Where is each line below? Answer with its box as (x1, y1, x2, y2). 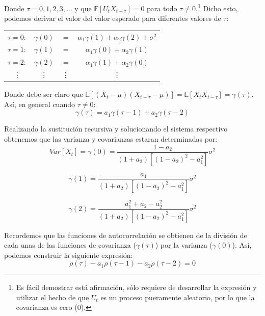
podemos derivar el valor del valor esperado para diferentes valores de (4, 13, 221, 23)
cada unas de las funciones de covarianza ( (4, 240, 136, 250)
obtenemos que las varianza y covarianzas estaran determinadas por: (4, 134, 218, 144)
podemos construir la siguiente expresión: (4, 249, 133, 260)
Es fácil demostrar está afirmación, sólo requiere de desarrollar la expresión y (16, 282, 257, 293)
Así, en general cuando (4, 98, 75, 109)
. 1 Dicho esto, (196, 2, 238, 13)
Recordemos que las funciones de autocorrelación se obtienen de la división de (4, 229, 247, 240)
